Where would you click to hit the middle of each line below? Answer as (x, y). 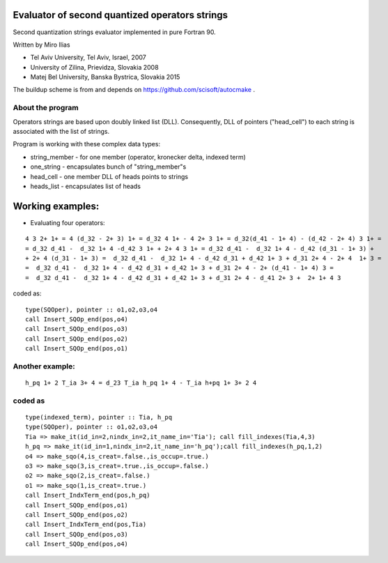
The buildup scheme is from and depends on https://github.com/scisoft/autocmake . (134, 90)
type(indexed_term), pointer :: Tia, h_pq (99, 417)
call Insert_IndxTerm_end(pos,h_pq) (88, 495)
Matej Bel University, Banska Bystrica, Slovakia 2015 (105, 77)
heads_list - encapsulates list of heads (85, 186)
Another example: (44, 366)
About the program (46, 108)
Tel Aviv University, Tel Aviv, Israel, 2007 (88, 57)
